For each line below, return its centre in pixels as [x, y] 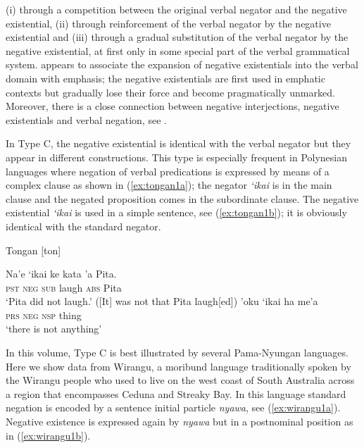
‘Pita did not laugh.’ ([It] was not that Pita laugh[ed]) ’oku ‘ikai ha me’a [162, 301]
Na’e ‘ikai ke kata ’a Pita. [61, 274]
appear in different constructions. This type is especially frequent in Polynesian [176, 157]
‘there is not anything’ [54, 329]
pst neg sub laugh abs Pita [64, 287]
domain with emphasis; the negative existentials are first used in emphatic [165, 78]
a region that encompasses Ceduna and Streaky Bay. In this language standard [176, 393]
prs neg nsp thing [44, 315]
